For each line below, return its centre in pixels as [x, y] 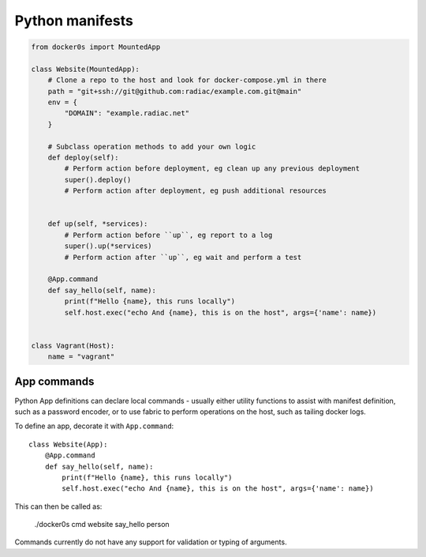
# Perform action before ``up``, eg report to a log [168, 235]
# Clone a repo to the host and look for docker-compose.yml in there [187, 80]
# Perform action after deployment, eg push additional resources [196, 191]
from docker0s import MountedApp [96, 47]
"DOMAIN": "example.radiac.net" [127, 113]
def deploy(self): [83, 158]
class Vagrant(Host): [73, 345]
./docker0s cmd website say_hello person [102, 525]
